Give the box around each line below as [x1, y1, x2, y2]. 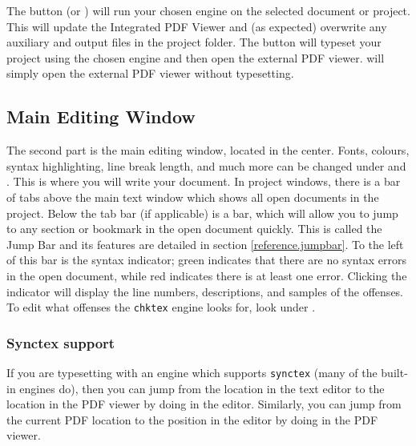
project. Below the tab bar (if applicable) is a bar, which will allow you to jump [6, 204, 398, 221]
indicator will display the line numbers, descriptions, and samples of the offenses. [6, 283, 404, 299]
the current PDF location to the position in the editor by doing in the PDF [6, 411, 378, 428]
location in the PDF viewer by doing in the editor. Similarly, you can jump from [6, 396, 402, 412]
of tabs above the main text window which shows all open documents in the [6, 188, 379, 205]
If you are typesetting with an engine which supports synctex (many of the [6, 364, 378, 380]
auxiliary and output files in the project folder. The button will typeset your [6, 34, 382, 50]
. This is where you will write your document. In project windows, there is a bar [6, 173, 401, 190]
